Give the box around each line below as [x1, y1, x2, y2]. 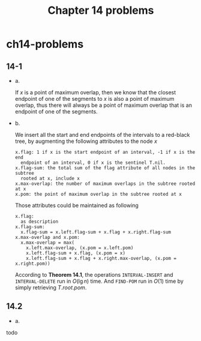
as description [20, 219, 59, 225]
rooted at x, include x [20, 175, 80, 181]
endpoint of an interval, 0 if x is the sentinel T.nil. [20, 160, 166, 166]
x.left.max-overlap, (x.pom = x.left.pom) [26, 245, 134, 251]
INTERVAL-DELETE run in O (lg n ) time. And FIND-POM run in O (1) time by [14, 277, 184, 285]
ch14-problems [6, 37, 84, 51]
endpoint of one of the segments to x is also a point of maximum [14, 95, 175, 102]
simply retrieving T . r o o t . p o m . [14, 284, 87, 291]
